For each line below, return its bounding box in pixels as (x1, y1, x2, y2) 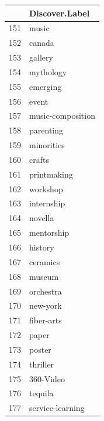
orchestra (29, 285, 62, 297)
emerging (29, 80, 62, 92)
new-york (29, 299, 62, 312)
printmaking (29, 168, 73, 180)
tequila (29, 387, 54, 399)
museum (29, 270, 59, 282)
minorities (29, 139, 65, 151)
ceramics (29, 255, 60, 268)
